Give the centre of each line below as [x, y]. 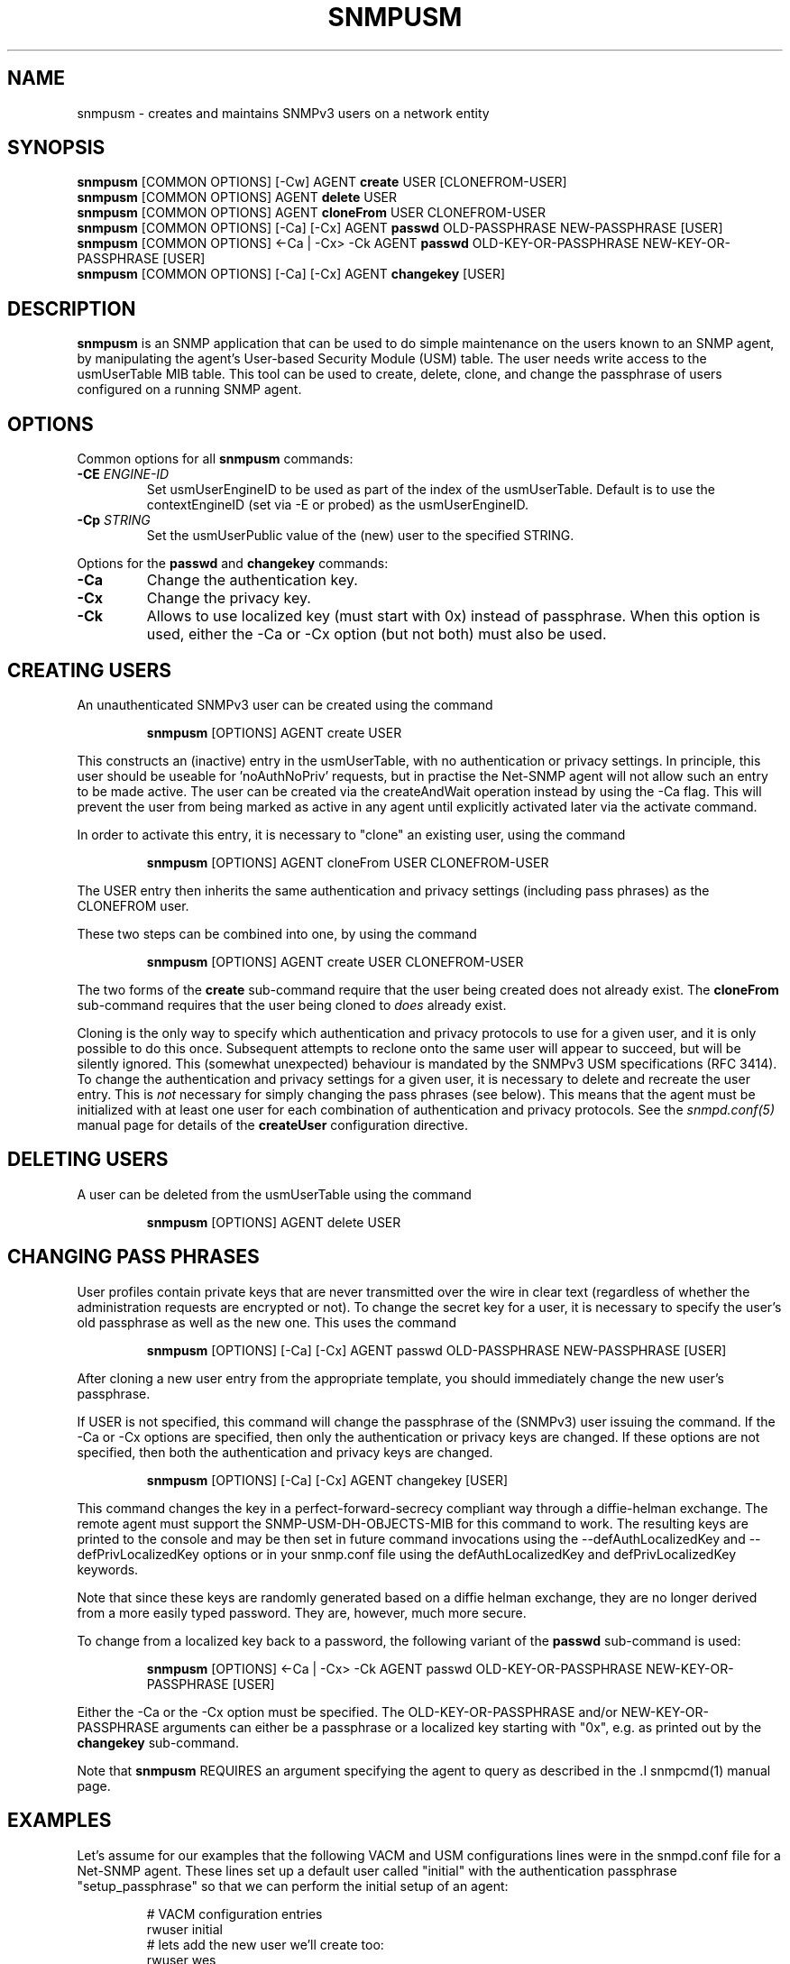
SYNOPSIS [56, 148]
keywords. [108, 1569]
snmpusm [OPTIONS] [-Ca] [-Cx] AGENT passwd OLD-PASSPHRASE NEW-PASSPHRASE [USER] [436, 1350]
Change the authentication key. [252, 580]
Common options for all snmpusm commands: [215, 459]
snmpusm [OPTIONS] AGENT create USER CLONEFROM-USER [335, 961]
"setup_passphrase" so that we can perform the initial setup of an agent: [293, 1886]
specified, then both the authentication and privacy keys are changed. [285, 1452]
